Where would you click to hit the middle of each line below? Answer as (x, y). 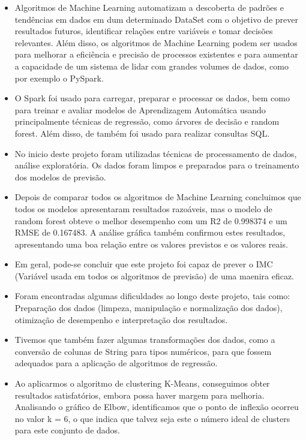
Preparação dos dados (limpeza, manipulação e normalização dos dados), (148, 308)
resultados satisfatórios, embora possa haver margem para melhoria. (139, 395)
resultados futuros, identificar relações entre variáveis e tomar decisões (144, 31)
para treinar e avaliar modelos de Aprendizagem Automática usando (140, 109)
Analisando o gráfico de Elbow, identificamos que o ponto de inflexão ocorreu (157, 407)
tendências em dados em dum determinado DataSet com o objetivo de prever (156, 19)
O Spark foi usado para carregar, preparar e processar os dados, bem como (152, 98)
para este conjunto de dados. (67, 430)
